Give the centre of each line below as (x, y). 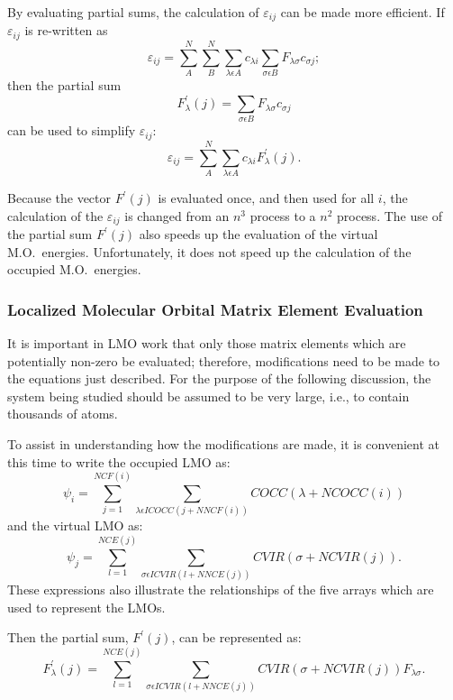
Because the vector (59, 198)
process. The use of (390, 215)
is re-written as (66, 30)
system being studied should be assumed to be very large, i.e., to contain (208, 396)
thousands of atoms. (63, 414)
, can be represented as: (236, 637)
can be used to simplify (72, 130)
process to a (283, 215)
